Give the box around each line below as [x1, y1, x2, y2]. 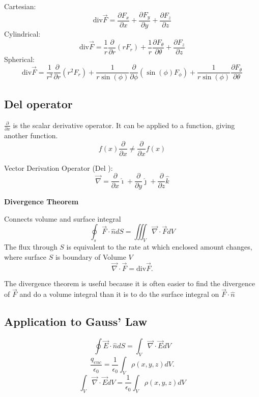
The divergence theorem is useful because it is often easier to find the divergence [4, 278, 255, 288]
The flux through [4, 241, 57, 252]
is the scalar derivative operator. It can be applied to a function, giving [13, 119, 235, 130]
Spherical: [4, 53, 35, 64]
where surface [4, 251, 46, 262]
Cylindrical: [4, 28, 41, 39]
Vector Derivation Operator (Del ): [4, 162, 113, 173]
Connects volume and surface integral [4, 213, 121, 224]
